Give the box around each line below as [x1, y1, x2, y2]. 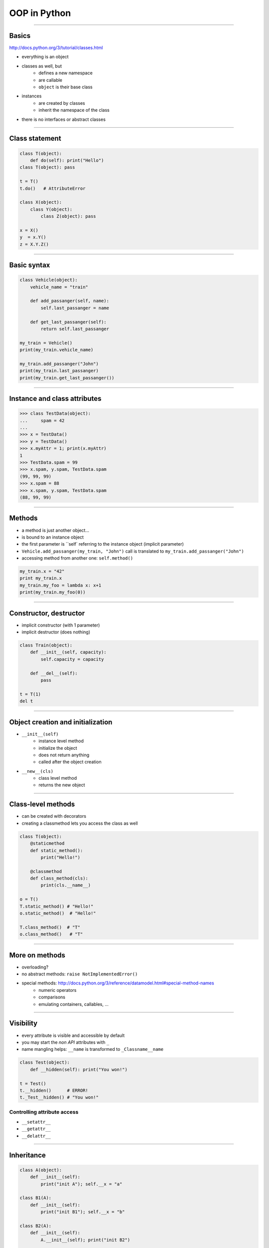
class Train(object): [19, 642, 73, 648]
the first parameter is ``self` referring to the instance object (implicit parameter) [21, 541, 184, 547]
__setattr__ [21, 1119, 51, 1125]
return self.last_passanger [40, 326, 110, 331]
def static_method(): [30, 848, 83, 853]
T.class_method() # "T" [19, 924, 81, 930]
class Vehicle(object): [19, 277, 78, 283]
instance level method [38, 738, 84, 744]
